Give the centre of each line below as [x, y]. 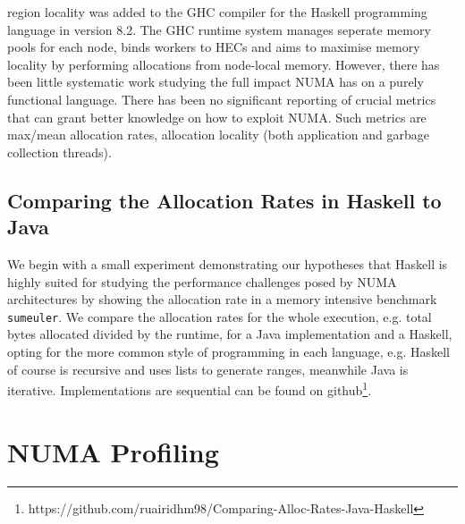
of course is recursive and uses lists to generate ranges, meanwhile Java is [208, 369]
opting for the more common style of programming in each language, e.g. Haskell [228, 351]
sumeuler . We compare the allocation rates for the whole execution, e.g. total [220, 316]
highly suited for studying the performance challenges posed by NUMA [202, 281]
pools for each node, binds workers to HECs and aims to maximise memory [214, 47]
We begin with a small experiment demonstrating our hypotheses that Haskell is [228, 263]
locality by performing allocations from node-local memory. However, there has [224, 64]
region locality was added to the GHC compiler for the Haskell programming [217, 12]
